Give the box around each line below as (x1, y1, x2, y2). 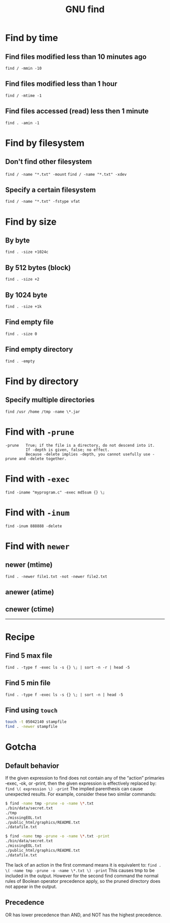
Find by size (5, 216, 57, 227)
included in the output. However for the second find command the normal (5, 873, 158, 879)
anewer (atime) (5, 588, 54, 596)
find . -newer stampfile (5, 724, 58, 729)
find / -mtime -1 (5, 93, 42, 98)
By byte (5, 236, 30, 245)
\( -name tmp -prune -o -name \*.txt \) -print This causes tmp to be (5, 867, 155, 873)
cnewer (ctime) (5, 605, 55, 613)
